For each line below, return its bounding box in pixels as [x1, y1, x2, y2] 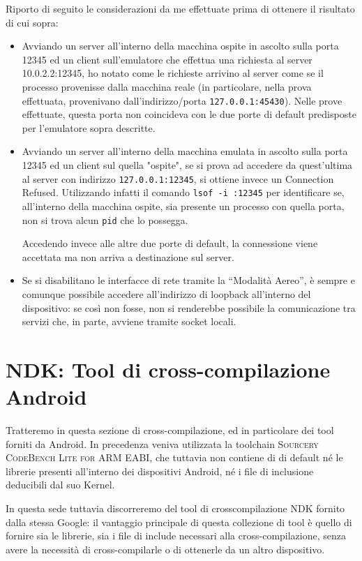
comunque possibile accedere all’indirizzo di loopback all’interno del [22, 286, 311, 301]
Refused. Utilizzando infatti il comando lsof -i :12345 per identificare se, [22, 185, 345, 200]
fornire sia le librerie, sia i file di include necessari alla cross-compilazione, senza [6, 528, 347, 543]
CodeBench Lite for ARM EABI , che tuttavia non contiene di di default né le [6, 450, 343, 465]
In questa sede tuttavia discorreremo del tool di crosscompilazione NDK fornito [6, 501, 345, 515]
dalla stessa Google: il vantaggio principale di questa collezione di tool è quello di [6, 514, 352, 529]
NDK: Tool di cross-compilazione [6, 354, 331, 383]
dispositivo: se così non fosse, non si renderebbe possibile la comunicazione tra [22, 300, 356, 315]
